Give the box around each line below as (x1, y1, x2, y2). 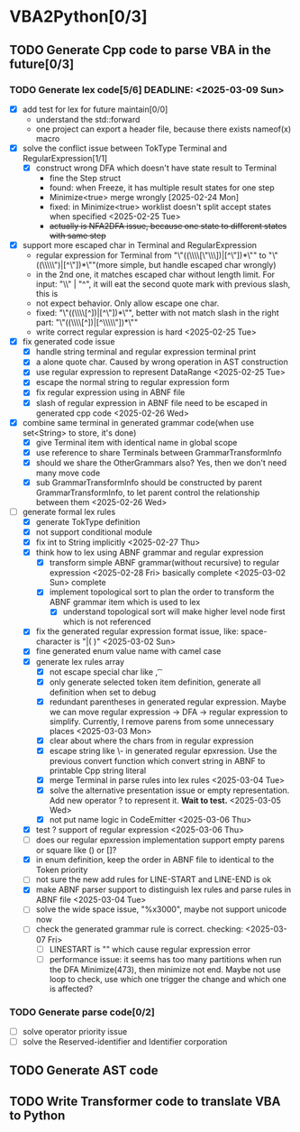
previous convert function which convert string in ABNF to (49, 755, 266, 766)
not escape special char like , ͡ (49, 666, 160, 677)
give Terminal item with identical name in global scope (35, 437, 238, 447)
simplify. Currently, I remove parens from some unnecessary (49, 715, 275, 727)
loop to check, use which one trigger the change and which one (49, 973, 286, 984)
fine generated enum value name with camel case (35, 646, 222, 657)
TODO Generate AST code (9, 1063, 159, 1079)
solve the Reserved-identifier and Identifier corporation (22, 1035, 228, 1047)
